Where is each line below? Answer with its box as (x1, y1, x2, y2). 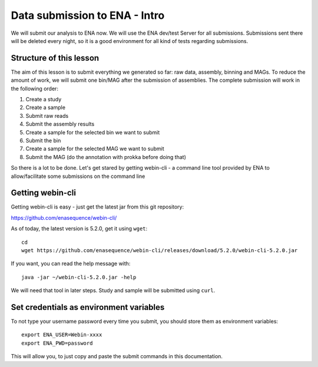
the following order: (11, 85, 59, 92)
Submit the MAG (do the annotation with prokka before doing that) (25, 153, 187, 160)
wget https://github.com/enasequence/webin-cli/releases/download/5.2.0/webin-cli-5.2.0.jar (21, 247, 298, 253)
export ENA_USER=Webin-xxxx (21, 332, 102, 338)
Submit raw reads (25, 112, 69, 119)
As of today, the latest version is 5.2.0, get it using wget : (11, 225, 148, 232)
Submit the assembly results (25, 121, 95, 128)
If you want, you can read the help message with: (11, 260, 131, 267)
